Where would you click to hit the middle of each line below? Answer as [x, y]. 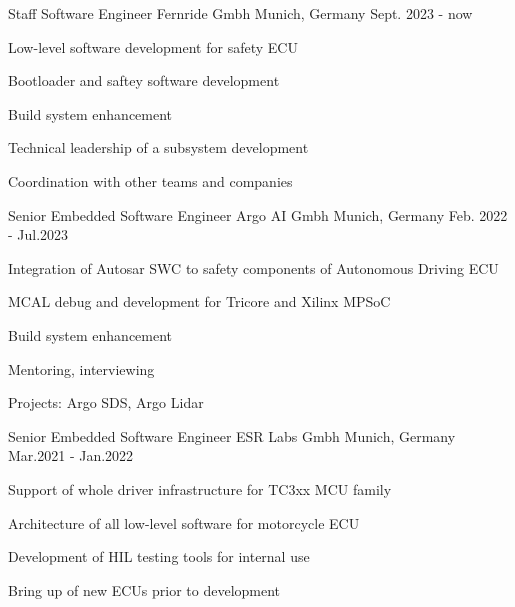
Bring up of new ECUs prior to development [144, 589]
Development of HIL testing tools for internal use [159, 556]
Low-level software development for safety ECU [153, 46]
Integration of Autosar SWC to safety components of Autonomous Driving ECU [253, 267]
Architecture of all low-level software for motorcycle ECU [184, 522]
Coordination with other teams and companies [150, 180]
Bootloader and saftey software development [144, 80]
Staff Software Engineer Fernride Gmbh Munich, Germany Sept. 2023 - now [240, 13]
